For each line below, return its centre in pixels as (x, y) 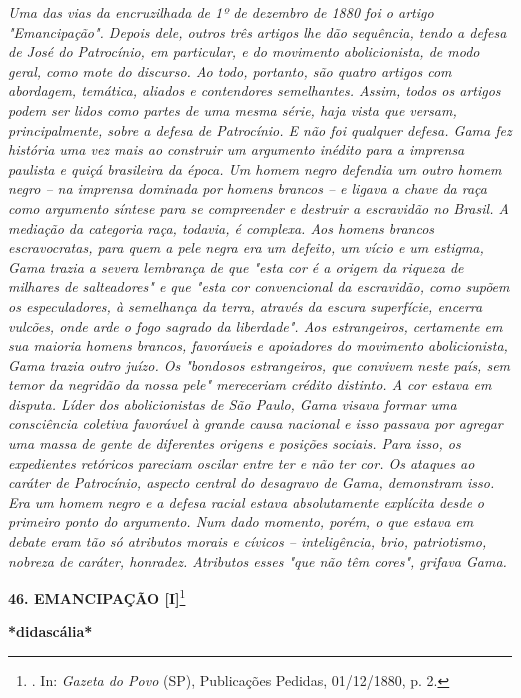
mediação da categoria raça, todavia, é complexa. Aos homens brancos (221, 227)
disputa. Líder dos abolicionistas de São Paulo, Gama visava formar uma (232, 403)
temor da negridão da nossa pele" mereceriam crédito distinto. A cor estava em (250, 384)
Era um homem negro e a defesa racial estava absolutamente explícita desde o (246, 501)
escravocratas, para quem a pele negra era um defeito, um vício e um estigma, (246, 247)
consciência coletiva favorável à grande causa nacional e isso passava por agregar (255, 423)
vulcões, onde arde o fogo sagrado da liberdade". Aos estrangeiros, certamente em (255, 325)
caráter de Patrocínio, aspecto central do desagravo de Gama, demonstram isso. (251, 482)
